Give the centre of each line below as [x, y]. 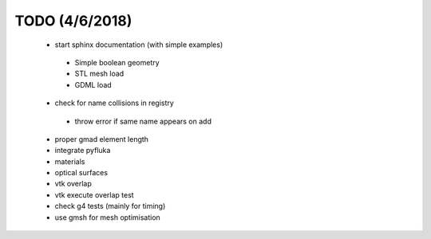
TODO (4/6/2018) [73, 21]
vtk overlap [73, 184]
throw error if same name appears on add [143, 121]
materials [70, 161]
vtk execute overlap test [95, 194]
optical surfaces [81, 173]
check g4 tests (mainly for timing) [110, 206]
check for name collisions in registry [115, 103]
